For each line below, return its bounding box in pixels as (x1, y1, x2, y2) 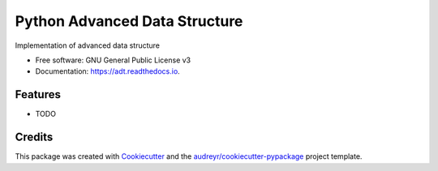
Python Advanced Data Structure (15, 12, 243, 30)
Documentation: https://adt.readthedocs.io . (35, 66, 180, 76)
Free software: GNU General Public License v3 (35, 55, 191, 65)
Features (15, 88, 61, 101)
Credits (15, 130, 54, 144)
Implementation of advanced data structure (15, 41, 161, 50)
